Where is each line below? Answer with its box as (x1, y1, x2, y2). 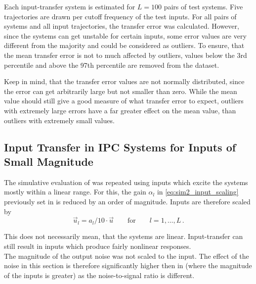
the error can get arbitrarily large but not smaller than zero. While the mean (4, 86, 237, 96)
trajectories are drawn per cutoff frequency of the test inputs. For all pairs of (4, 11, 237, 21)
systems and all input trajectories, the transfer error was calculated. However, (4, 21, 239, 31)
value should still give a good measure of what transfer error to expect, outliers (4, 95, 244, 106)
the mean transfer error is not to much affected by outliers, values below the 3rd (4, 49, 247, 60)
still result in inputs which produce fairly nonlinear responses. (4, 240, 191, 251)
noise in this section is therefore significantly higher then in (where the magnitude (4, 260, 252, 271)
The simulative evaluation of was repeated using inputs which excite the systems (4, 177, 248, 187)
